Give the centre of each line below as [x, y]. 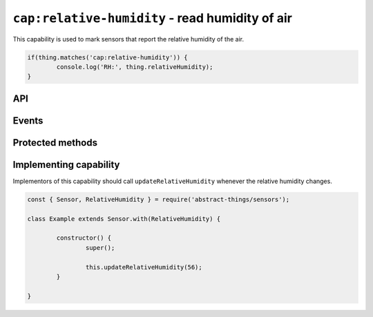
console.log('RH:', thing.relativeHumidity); [135, 67]
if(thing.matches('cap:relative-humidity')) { [107, 57]
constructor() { [84, 238]
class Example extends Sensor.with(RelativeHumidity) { [124, 219]
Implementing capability [66, 165]
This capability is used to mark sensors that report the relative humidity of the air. [128, 39]
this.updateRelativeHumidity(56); [144, 267]
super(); [100, 248]
